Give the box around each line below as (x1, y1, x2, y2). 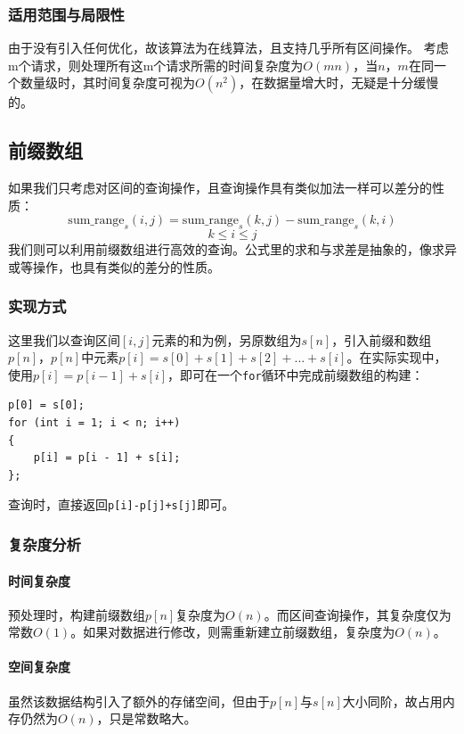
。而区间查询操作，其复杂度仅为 (264, 605, 452, 623)
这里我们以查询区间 (8, 330, 120, 349)
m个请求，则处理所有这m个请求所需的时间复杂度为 (8, 55, 304, 74)
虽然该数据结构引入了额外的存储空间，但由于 (8, 691, 270, 710)
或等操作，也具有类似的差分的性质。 (8, 257, 220, 276)
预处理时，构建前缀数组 (8, 605, 145, 623)
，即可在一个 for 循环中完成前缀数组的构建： (167, 365, 424, 383)
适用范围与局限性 (8, 3, 125, 25)
